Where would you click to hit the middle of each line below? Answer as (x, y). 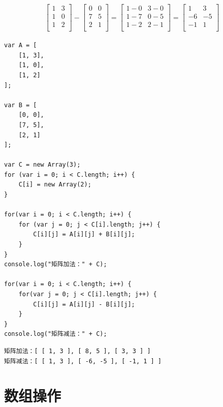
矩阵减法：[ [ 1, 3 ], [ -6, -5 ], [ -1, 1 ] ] (83, 361)
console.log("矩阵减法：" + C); (56, 334)
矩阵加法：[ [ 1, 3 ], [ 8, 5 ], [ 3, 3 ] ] (77, 351)
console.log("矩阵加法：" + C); (56, 264)
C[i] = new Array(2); (55, 185)
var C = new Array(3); (42, 165)
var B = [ (21, 105)
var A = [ (21, 45)
